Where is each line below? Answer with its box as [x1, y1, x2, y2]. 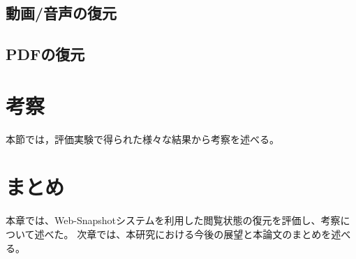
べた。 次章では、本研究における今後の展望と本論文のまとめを [44, 227, 332, 241]
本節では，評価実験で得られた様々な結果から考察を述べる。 [6, 131, 279, 146]
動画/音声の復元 [6, 2, 117, 24]
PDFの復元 [6, 43, 85, 65]
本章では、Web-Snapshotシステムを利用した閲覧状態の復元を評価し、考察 [6, 213, 341, 228]
